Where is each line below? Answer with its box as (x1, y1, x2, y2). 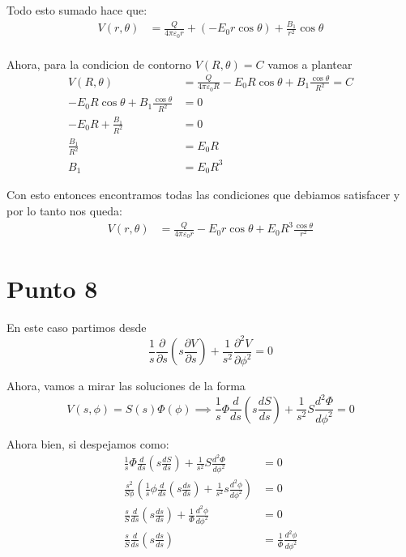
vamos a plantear (267, 55, 353, 72)
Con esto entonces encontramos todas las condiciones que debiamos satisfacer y (6, 186, 400, 203)
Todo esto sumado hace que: (6, 2, 147, 18)
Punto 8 (6, 271, 98, 304)
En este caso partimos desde (6, 318, 147, 335)
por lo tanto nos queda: (6, 202, 122, 219)
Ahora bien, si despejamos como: (6, 435, 169, 452)
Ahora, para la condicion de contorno (6, 55, 192, 72)
